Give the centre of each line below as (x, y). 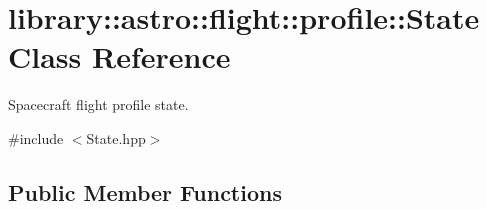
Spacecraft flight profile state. (98, 104)
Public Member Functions (145, 191)
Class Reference (119, 56)
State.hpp (116, 137)
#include (36, 137)
